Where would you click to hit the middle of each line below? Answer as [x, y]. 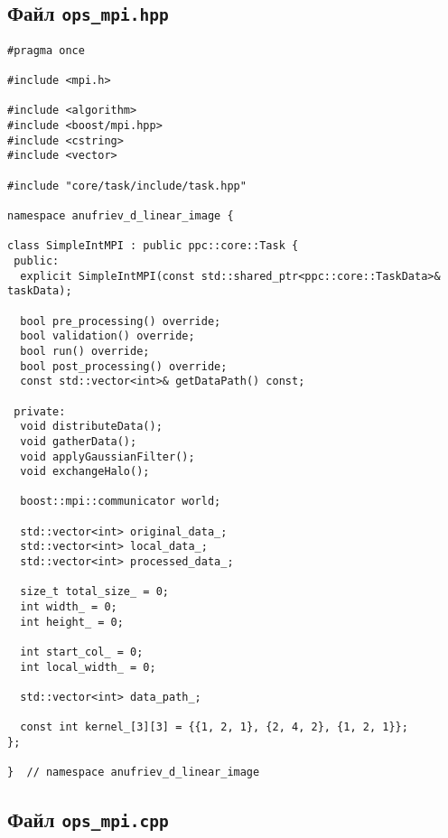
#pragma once [46, 50]
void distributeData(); [91, 427]
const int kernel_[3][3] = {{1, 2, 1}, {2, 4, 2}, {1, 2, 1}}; [214, 727]
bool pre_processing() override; [121, 321]
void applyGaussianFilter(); [107, 456]
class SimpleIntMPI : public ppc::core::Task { [153, 246]
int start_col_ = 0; [82, 652]
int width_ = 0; [69, 607]
